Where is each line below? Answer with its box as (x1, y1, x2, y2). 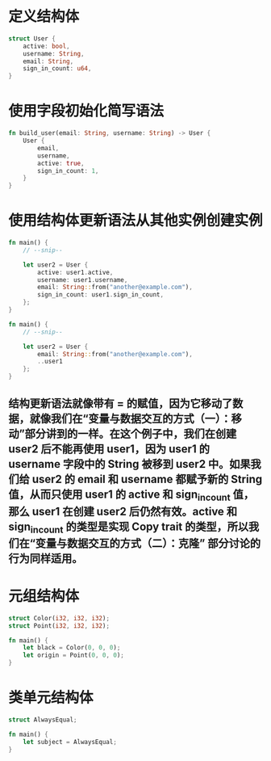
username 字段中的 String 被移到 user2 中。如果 (8, 457, 252, 471)
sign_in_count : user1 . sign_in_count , (37, 291, 164, 299)
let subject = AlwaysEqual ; (23, 738, 117, 746)
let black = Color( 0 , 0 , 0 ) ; (23, 644, 121, 652)
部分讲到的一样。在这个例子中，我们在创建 (24, 427, 237, 441)
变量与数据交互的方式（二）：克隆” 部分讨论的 (35, 536, 261, 550)
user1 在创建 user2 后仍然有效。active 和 (31, 504, 238, 518)
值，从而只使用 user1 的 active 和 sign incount (8, 488, 231, 503)
